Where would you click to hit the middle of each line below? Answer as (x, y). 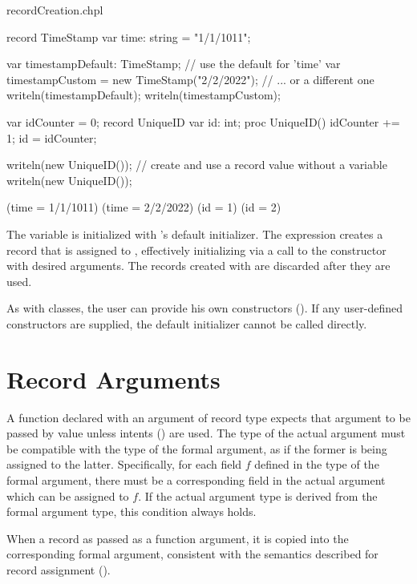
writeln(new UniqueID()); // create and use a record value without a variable (197, 165)
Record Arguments (113, 379)
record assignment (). (59, 569)
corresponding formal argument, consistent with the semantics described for (192, 554)
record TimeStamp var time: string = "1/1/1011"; (129, 36)
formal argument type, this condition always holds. (132, 512)
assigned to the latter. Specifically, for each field (124, 464)
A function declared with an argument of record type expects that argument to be (208, 417)
